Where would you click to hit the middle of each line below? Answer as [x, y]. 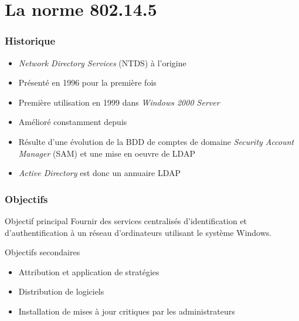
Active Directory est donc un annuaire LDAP [99, 173]
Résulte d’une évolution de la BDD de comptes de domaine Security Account [156, 141]
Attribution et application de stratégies [89, 271]
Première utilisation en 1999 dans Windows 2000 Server [119, 102]
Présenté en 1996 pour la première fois [87, 82]
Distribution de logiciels [61, 291]
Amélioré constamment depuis [73, 122]
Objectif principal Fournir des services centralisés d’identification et [126, 220]
